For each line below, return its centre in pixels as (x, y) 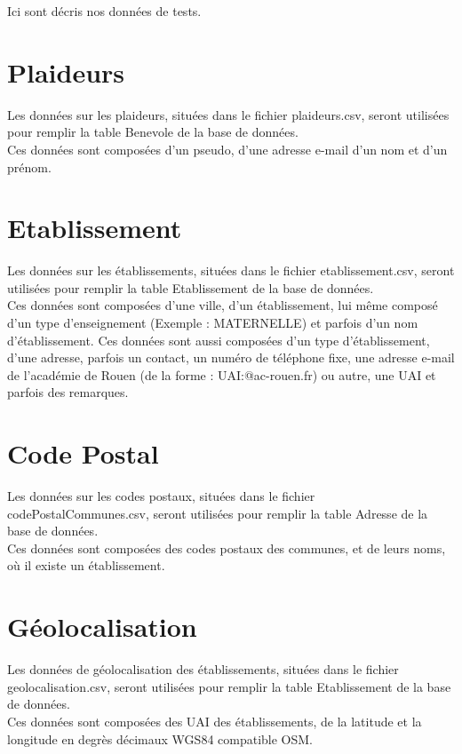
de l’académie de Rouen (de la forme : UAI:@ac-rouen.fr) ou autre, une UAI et (222, 374)
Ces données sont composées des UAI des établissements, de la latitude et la (215, 721)
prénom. (29, 167)
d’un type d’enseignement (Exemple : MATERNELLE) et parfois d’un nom (213, 322)
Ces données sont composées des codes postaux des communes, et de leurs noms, (227, 548)
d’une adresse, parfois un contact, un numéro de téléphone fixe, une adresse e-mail (231, 357)
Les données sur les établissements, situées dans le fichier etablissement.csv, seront (231, 270)
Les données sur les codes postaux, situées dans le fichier (161, 496)
